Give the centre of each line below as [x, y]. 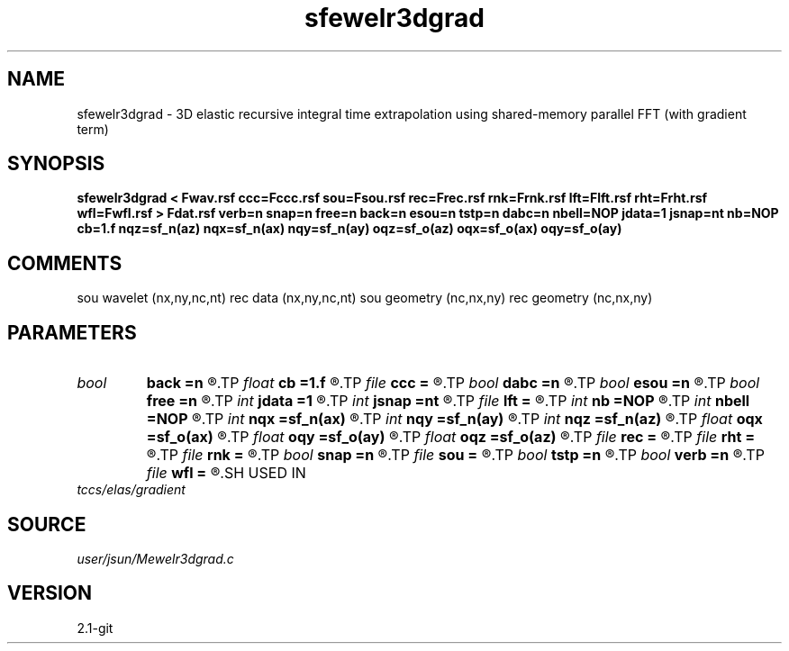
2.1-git [95, 628]
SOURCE [47, 524]
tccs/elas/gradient [131, 490]
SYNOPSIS [56, 164]
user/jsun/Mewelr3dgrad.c [155, 558]
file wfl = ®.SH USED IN [226, 473]
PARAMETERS [72, 332]
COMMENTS [65, 263]
